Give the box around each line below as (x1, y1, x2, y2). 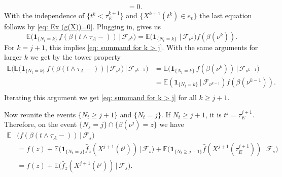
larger (4, 52, 22, 62)
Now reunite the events (4, 109, 76, 119)
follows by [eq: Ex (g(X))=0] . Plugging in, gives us (4, 21, 161, 32)
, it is (205, 109, 222, 119)
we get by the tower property (30, 52, 121, 62)
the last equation (199, 10, 252, 21)
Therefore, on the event (4, 119, 77, 129)
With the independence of (4, 10, 85, 21)
